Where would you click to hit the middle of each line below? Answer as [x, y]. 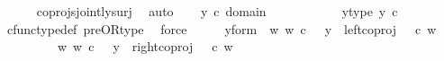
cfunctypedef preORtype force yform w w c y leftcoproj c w [222, 28]
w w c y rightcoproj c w [145, 46]
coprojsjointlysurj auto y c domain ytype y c [217, 11]
